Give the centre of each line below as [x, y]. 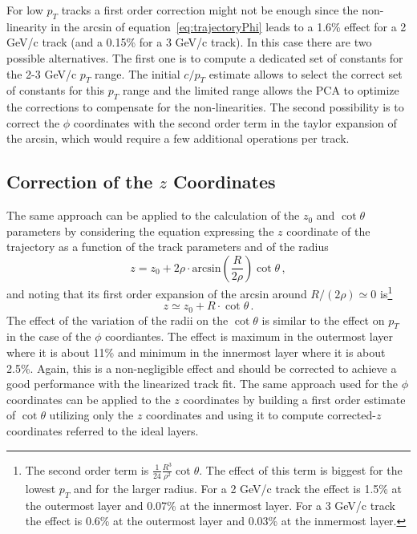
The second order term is [87, 469]
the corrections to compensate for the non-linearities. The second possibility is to [205, 107]
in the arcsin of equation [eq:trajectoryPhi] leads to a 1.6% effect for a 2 [229, 26]
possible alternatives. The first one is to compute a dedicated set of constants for [205, 57]
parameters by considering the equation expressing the [140, 231]
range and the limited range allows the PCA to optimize [261, 90]
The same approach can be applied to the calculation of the [153, 215]
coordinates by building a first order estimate [294, 399]
